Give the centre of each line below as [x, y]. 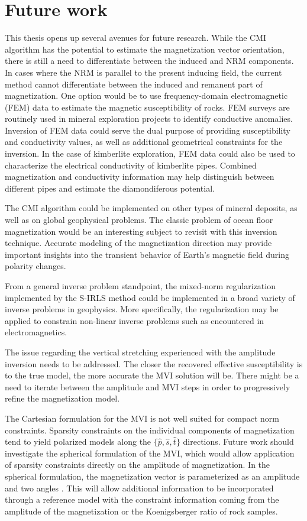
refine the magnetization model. [62, 398]
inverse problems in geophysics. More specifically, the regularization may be [142, 309]
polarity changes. [35, 266]
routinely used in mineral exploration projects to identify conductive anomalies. [149, 119]
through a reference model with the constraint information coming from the [142, 499]
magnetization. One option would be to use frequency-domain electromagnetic [146, 96]
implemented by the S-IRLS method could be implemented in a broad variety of [150, 297]
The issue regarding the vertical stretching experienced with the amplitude [140, 352]
